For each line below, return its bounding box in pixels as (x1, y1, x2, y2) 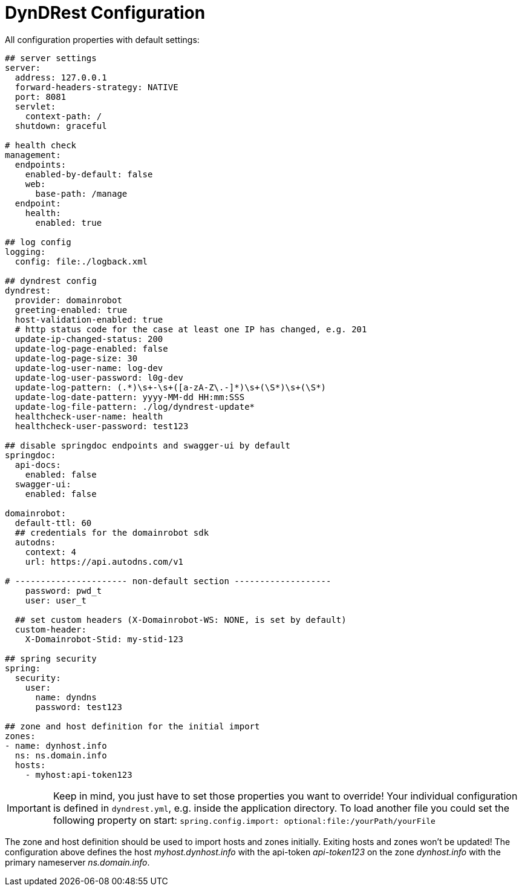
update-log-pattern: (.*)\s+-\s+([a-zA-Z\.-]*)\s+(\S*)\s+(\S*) (15, 382, 327, 392)
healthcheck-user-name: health (15, 411, 163, 421)
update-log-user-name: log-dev (15, 363, 163, 373)
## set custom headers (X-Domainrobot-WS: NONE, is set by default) (15, 614, 347, 625)
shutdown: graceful (15, 120, 107, 131)
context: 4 (25, 547, 77, 557)
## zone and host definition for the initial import (5, 721, 260, 731)
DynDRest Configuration (5, 2, 206, 23)
